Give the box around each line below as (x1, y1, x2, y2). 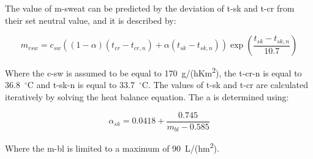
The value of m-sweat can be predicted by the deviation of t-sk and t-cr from (5, 2, 295, 14)
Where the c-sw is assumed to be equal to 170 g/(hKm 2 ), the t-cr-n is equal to (5, 65, 302, 79)
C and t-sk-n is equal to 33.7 (27, 78, 135, 91)
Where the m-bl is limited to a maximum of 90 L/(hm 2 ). (5, 140, 219, 154)
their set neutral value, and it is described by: (5, 13, 176, 26)
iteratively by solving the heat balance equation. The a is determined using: (5, 91, 289, 103)
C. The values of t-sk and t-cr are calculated (141, 78, 309, 91)
